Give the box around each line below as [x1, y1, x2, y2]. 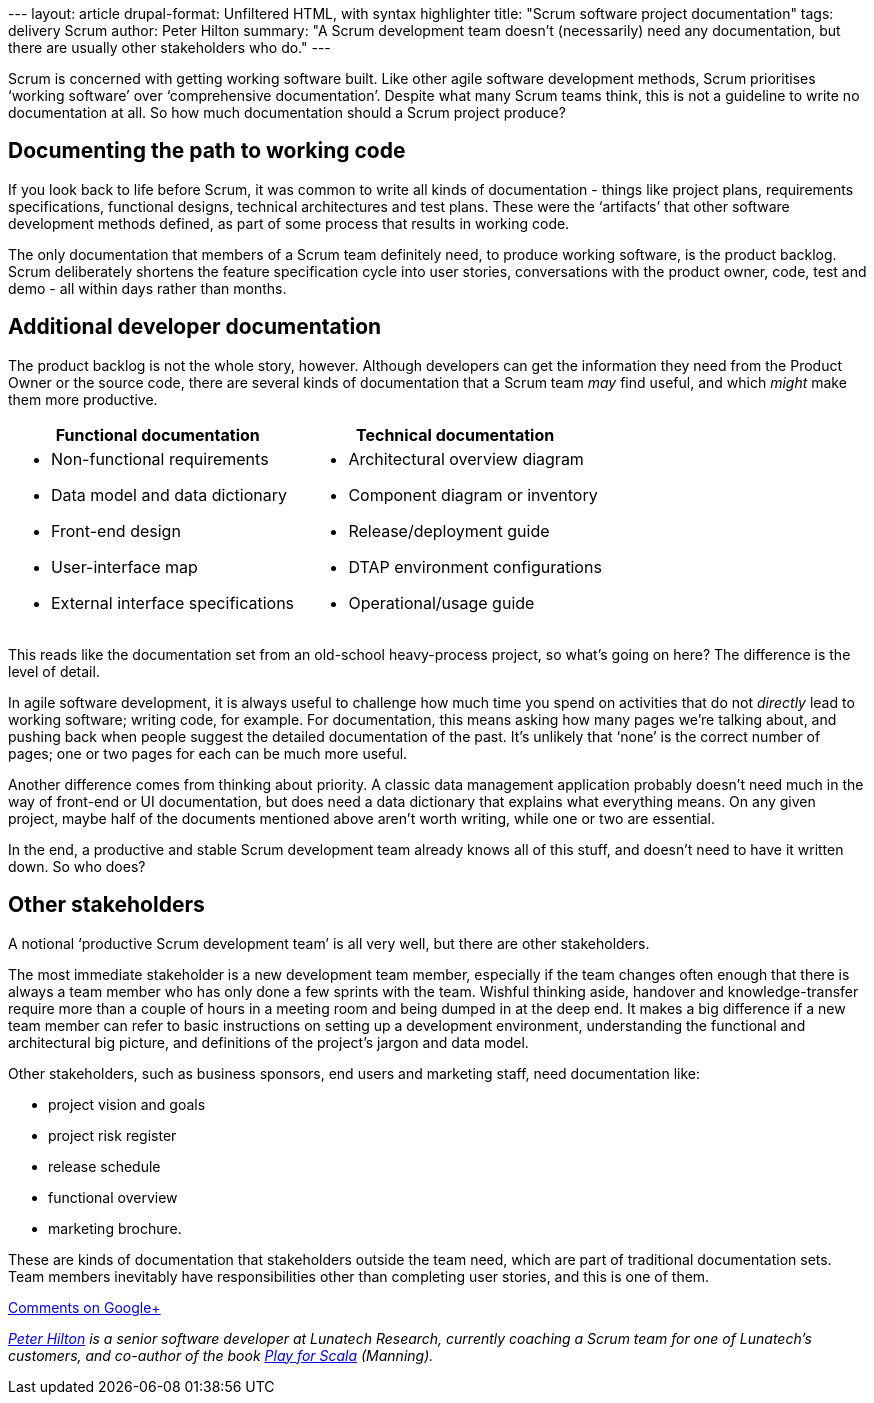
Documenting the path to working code [8, 138, 406, 164]
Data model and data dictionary [51, 484, 287, 505]
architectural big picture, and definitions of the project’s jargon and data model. [8, 1033, 529, 1051]
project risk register [48, 1126, 177, 1144]
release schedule [48, 1157, 161, 1175]
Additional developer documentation [8, 314, 382, 340]
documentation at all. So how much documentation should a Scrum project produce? [8, 104, 566, 121]
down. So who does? [8, 857, 146, 875]
